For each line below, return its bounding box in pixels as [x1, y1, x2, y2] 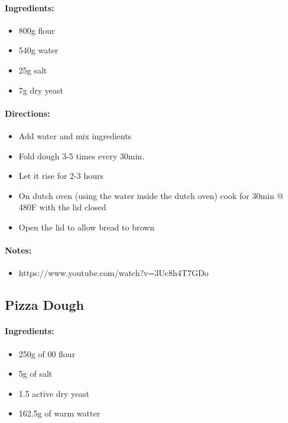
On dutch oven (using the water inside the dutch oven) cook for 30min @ [18, 189, 284, 201]
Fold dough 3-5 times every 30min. [18, 149, 145, 162]
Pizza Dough [5, 296, 84, 314]
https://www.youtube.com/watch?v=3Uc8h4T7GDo [18, 267, 209, 279]
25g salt [18, 63, 47, 76]
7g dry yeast [18, 84, 63, 96]
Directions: [5, 107, 50, 119]
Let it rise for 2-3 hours [18, 169, 103, 182]
